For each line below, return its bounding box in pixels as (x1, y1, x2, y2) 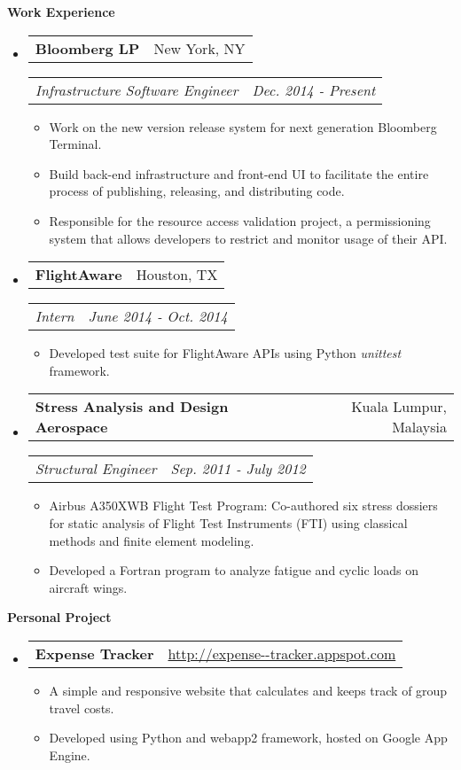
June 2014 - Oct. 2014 (88, 306, 228, 327)
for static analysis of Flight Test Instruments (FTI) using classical (49, 513, 408, 532)
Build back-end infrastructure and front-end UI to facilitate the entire (49, 164, 429, 183)
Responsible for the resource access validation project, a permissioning (49, 211, 431, 229)
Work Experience (7, 3, 115, 20)
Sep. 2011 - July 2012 (170, 458, 306, 479)
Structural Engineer (35, 458, 157, 479)
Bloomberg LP (35, 37, 140, 58)
